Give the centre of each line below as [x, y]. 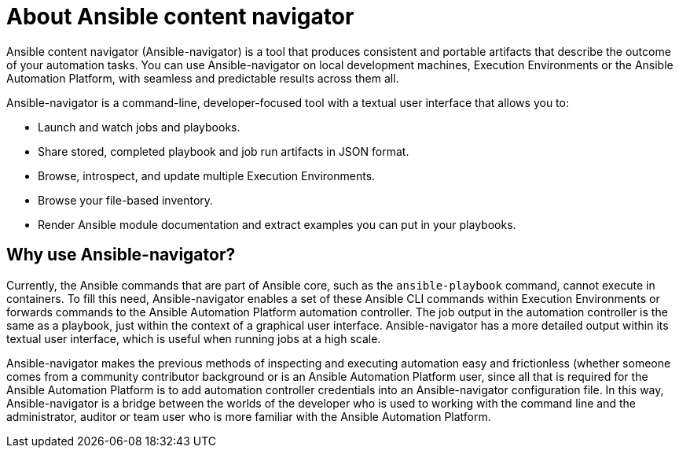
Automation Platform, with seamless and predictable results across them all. [203, 78]
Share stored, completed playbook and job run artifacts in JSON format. [224, 151]
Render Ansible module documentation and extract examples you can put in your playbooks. [277, 224]
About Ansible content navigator [180, 17]
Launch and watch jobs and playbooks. [139, 127]
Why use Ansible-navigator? [121, 255]
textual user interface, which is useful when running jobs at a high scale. [194, 338]
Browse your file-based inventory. [126, 200]
